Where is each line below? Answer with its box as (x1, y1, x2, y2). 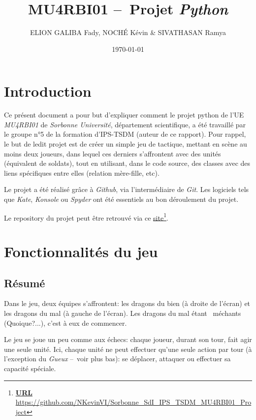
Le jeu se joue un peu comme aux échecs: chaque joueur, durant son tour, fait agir (4, 334, 252, 344)
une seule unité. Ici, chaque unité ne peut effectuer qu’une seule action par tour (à (4, 344, 252, 354)
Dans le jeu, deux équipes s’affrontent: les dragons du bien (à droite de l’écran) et (4, 298, 251, 308)
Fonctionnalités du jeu (4, 241, 158, 262)
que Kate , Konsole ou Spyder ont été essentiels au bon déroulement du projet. (4, 194, 239, 204)
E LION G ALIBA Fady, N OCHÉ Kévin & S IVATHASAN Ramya (30, 27, 226, 38)
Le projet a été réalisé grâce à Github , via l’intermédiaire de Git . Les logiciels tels (4, 184, 249, 194)
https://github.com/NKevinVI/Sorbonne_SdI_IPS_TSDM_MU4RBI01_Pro (15, 397, 252, 407)
